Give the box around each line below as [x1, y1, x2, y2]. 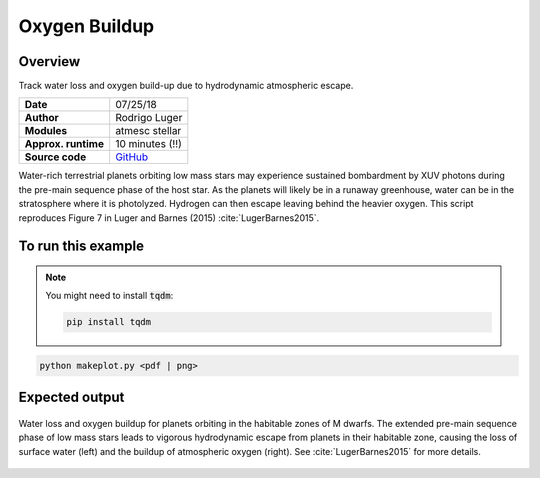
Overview [18, 53, 81, 70]
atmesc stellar [115, 124, 182, 138]
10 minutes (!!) [115, 137, 182, 151]
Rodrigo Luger [115, 111, 183, 125]
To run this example [18, 238, 145, 255]
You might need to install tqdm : [45, 290, 174, 302]
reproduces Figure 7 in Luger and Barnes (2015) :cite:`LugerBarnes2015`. [18, 211, 320, 224]
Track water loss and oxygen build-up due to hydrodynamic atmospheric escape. [18, 80, 354, 92]
